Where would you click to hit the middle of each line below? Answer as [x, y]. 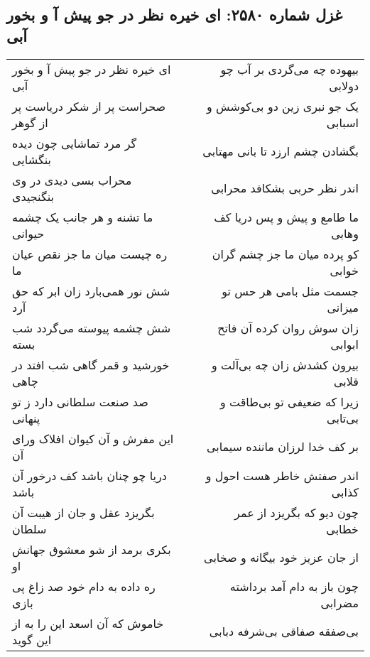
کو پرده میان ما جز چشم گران [285, 254]
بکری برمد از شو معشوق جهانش [92, 549]
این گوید [32, 639]
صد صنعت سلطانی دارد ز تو [80, 401]
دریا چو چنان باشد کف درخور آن [89, 475]
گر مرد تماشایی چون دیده [75, 143]
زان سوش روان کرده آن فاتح [288, 327]
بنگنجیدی [33, 196]
